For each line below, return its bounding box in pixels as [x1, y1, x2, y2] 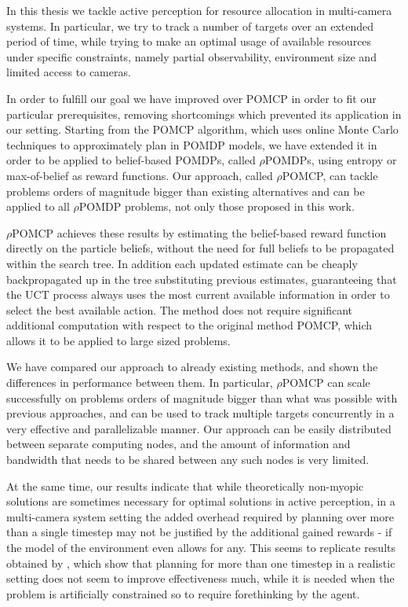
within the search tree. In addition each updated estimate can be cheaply [6, 255, 358, 271]
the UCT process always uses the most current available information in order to [6, 286, 390, 303]
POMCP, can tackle [282, 167, 378, 183]
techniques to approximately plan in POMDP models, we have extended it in [6, 136, 377, 153]
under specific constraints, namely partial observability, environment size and [6, 48, 377, 64]
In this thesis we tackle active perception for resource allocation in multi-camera [6, 2, 392, 18]
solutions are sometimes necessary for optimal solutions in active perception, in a [6, 493, 395, 510]
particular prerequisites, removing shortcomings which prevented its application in [6, 105, 402, 122]
